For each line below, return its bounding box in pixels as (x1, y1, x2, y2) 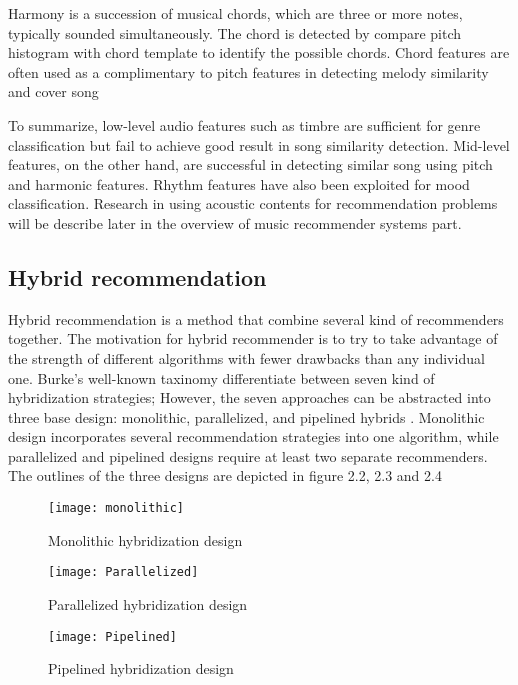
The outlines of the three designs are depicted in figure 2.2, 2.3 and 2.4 (8, 465, 442, 486)
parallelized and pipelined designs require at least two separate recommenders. (8, 445, 488, 466)
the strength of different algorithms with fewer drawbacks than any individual (8, 347, 485, 368)
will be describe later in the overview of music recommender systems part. (8, 212, 462, 233)
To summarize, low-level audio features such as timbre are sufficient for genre (8, 114, 481, 135)
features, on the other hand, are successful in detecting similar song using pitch (8, 154, 493, 175)
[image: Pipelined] (48, 629, 177, 644)
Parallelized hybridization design (48, 593, 248, 614)
